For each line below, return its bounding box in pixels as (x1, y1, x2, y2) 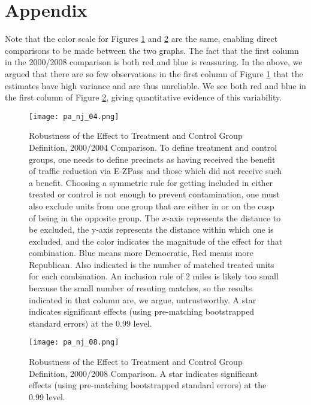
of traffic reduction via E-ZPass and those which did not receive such (29, 165, 282, 177)
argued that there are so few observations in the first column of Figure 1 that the (5, 67, 303, 80)
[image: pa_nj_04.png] (29, 112, 119, 121)
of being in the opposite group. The (29, 211, 159, 224)
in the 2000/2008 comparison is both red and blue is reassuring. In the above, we (5, 56, 303, 68)
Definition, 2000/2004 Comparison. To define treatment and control (29, 141, 277, 153)
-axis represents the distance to (167, 211, 281, 224)
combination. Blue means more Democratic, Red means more (29, 246, 253, 259)
